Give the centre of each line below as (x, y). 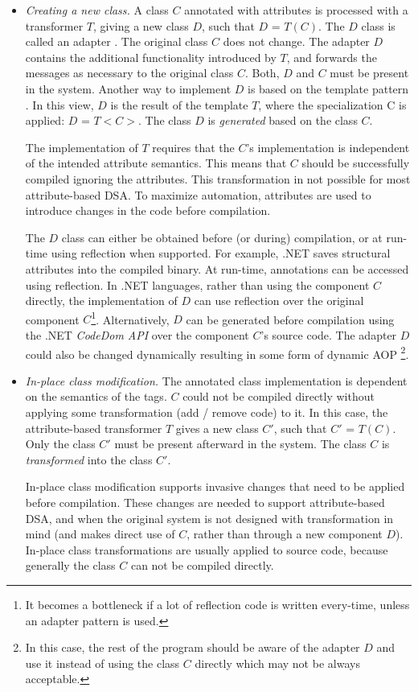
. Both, (262, 73)
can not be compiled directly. (202, 565)
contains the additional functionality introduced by (151, 57)
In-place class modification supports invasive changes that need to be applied (215, 486)
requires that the (193, 147)
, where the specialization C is (332, 104)
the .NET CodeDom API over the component (137, 334)
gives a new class (217, 428)
